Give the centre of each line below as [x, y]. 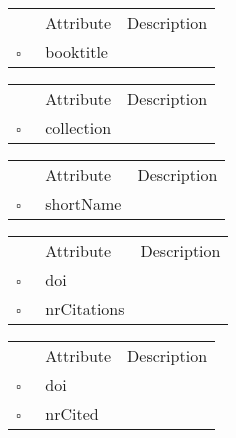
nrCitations [85, 308]
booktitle [76, 51]
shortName [83, 203]
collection [78, 127]
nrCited [72, 413]
